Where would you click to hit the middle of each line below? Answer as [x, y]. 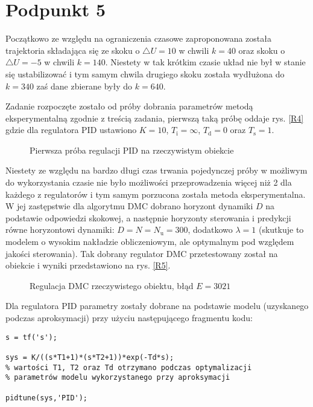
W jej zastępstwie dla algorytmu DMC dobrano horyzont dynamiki [129, 206]
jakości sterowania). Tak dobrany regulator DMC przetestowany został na [142, 253]
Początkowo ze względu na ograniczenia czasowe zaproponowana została [138, 38]
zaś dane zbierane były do [84, 86]
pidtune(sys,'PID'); [47, 398]
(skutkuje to [281, 230]
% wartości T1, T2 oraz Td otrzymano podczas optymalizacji [129, 367]
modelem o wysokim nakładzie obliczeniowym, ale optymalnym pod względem [150, 242]
